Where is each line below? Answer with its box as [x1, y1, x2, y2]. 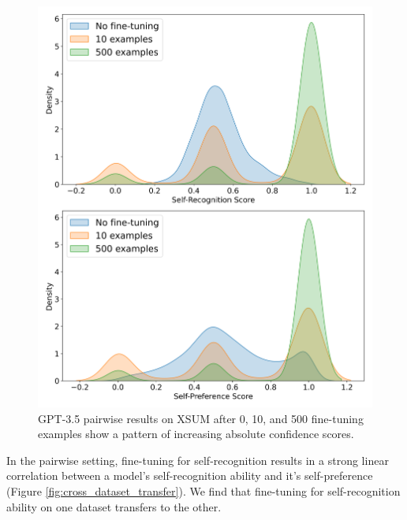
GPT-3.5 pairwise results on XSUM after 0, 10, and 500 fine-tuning [38, 410, 364, 426]
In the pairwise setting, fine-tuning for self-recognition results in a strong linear [6, 451, 389, 468]
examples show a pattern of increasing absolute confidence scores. [38, 425, 354, 442]
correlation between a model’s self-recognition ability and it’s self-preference [6, 467, 373, 484]
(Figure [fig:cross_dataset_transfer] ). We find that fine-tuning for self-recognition [6, 482, 401, 499]
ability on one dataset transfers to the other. [6, 498, 222, 514]
